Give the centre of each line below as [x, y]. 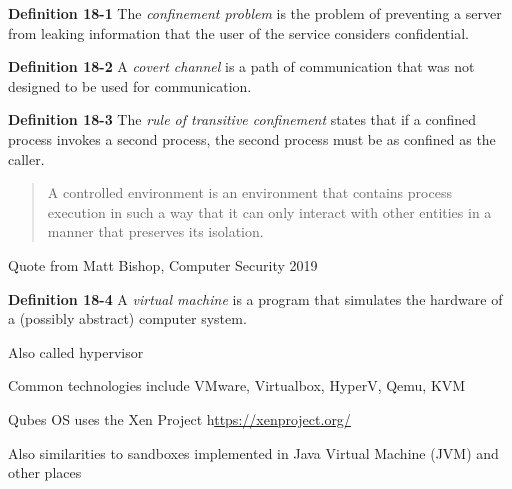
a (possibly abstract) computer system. [127, 318]
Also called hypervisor [76, 351]
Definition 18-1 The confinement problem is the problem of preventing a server [255, 13]
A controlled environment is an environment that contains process [249, 192]
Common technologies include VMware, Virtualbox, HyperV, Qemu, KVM [237, 385]
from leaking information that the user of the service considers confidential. [238, 32]
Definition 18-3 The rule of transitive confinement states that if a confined [242, 119]
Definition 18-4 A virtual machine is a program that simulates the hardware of [255, 298]
